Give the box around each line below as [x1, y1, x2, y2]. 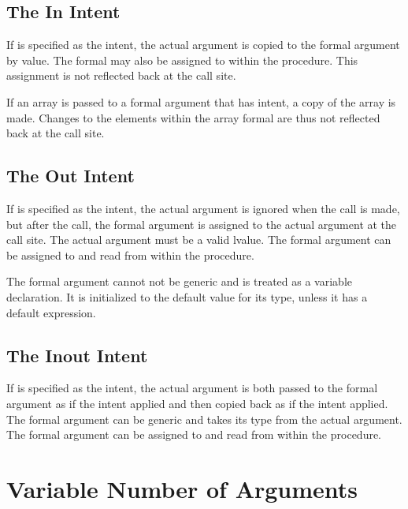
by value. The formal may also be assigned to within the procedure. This [6, 51, 358, 68]
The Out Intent [6, 163, 135, 188]
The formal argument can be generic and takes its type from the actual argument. [6, 410, 402, 427]
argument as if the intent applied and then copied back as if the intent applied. [6, 395, 388, 411]
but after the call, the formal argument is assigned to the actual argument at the [6, 215, 397, 232]
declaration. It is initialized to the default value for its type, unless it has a [6, 288, 368, 305]
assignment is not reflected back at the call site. [6, 67, 236, 84]
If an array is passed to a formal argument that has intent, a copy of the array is [6, 93, 396, 110]
